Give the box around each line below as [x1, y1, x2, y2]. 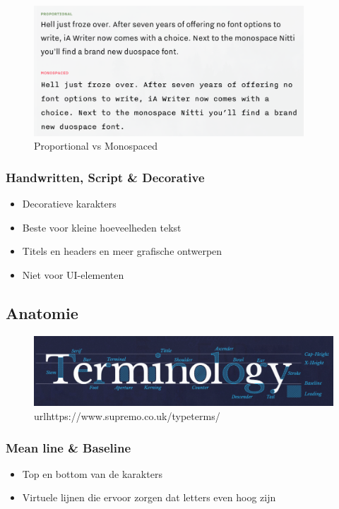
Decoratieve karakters [22, 196, 117, 211]
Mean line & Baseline [6, 438, 131, 456]
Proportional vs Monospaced [34, 138, 158, 153]
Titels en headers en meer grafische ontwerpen [22, 244, 222, 258]
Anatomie [6, 301, 78, 323]
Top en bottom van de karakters [22, 466, 162, 481]
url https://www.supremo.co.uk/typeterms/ [34, 409, 220, 424]
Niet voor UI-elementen [22, 267, 124, 282]
